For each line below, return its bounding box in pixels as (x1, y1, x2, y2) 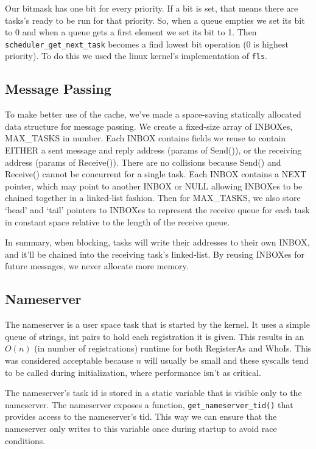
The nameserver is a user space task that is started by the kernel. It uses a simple (5, 318, 310, 331)
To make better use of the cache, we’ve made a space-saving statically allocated (5, 108, 301, 121)
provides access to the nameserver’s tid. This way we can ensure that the (5, 410, 277, 423)
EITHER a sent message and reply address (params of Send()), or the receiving (5, 144, 302, 157)
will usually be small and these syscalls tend (144, 354, 309, 366)
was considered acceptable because (5, 354, 134, 366)
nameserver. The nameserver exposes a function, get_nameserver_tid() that (5, 398, 293, 411)
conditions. (5, 434, 46, 447)
